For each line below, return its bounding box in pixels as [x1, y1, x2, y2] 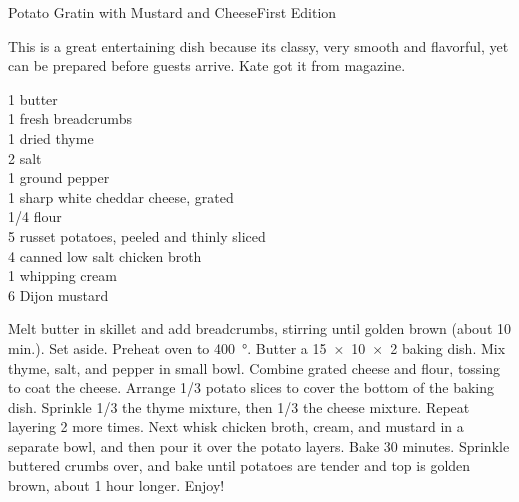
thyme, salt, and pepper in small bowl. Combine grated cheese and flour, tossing [8, 357, 501, 378]
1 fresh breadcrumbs [8, 108, 132, 129]
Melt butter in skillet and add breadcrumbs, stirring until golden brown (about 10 [8, 318, 511, 339]
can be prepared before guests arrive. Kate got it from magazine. [8, 55, 406, 76]
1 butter [8, 88, 58, 109]
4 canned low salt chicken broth [8, 245, 202, 266]
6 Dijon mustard [8, 284, 109, 305]
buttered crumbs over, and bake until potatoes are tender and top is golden [8, 455, 471, 476]
